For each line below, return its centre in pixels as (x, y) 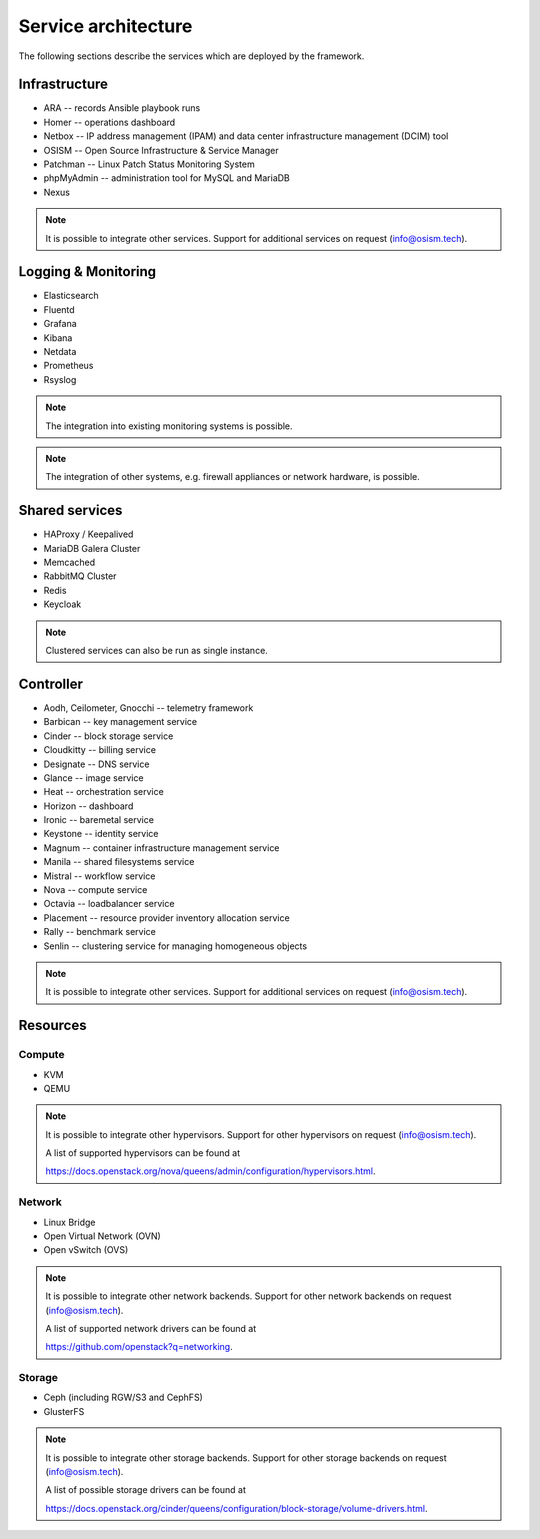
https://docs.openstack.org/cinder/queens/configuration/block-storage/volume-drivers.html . (236, 1508)
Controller (51, 683)
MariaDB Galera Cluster (92, 548)
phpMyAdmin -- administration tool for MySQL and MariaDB (166, 178)
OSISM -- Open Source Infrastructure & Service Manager (161, 150)
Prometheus (68, 366)
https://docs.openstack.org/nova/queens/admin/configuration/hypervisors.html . (210, 1171)
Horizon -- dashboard (88, 806)
